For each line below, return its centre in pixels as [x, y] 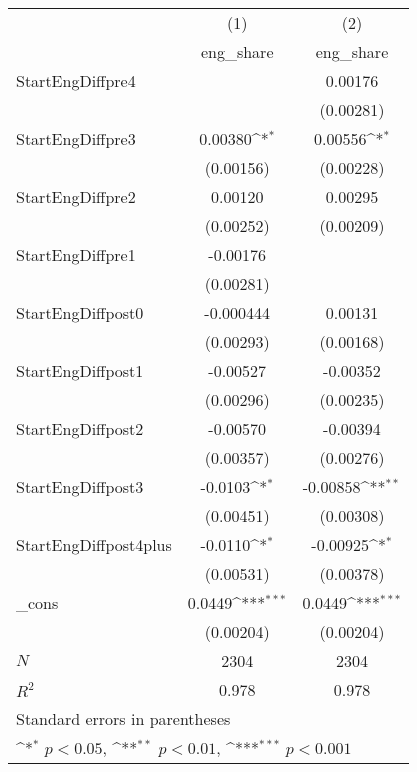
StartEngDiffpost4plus [94, 544]
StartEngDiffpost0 [80, 312]
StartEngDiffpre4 [76, 80]
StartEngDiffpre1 [76, 254]
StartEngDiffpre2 [76, 196]
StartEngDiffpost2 [80, 428]
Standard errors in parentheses [123, 718]
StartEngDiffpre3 [76, 138]
